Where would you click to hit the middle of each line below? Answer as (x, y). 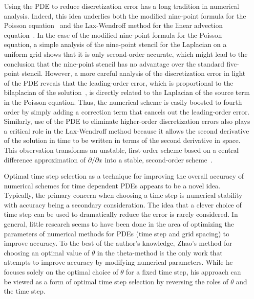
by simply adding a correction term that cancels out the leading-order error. (136, 111)
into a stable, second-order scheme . (159, 159)
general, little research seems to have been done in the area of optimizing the (119, 224)
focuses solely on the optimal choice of (61, 272)
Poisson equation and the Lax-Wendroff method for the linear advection (113, 25)
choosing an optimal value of (47, 252)
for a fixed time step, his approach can (183, 272)
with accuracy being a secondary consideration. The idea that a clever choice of (123, 204)
